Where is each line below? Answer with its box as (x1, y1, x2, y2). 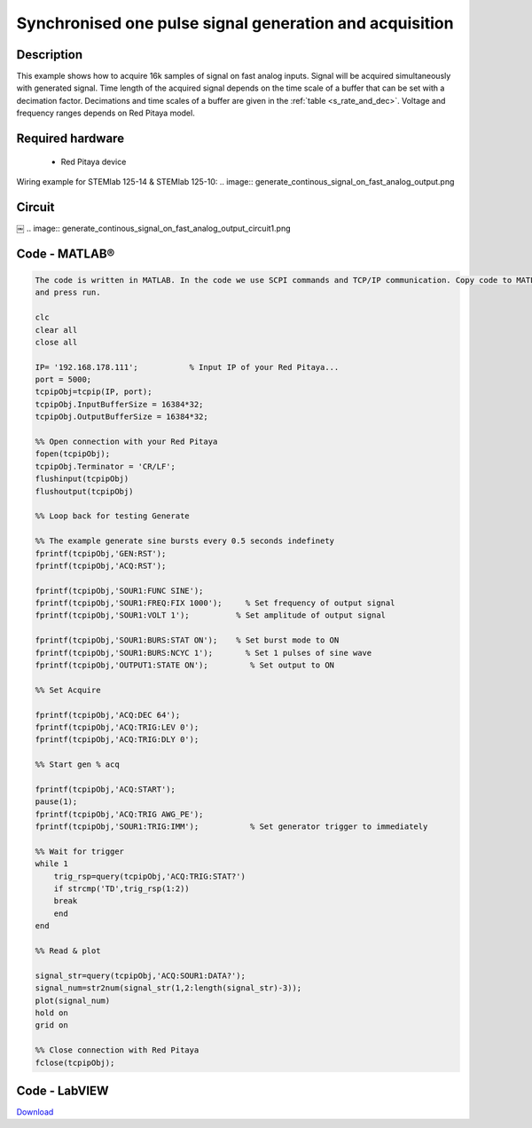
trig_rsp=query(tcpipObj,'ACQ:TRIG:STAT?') (53, 871, 246, 881)
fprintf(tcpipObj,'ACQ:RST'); (35, 560, 167, 571)
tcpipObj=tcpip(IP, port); (35, 387, 153, 397)
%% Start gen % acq (35, 760, 120, 769)
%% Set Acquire (35, 684, 101, 695)
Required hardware (16, 131, 124, 146)
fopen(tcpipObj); (35, 449, 111, 459)
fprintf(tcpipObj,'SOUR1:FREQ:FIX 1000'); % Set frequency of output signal (35, 598, 395, 608)
